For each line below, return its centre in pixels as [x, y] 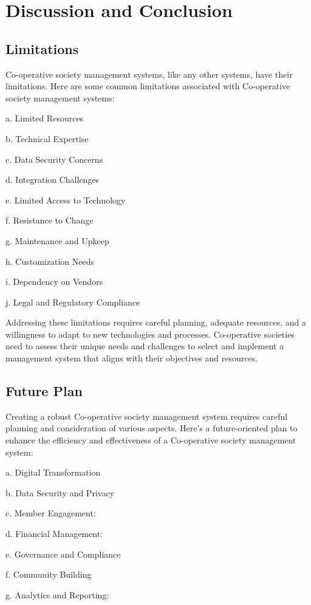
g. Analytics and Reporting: [57, 594]
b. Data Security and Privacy [60, 492]
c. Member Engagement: [51, 513]
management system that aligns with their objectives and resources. [132, 358]
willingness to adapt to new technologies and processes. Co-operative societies [150, 334]
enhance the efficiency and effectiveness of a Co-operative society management [151, 440]
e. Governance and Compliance [63, 554]
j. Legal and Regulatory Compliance [73, 302]
